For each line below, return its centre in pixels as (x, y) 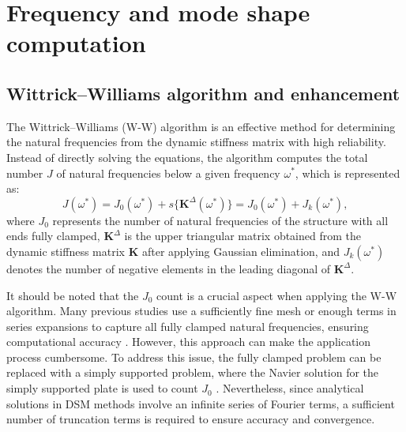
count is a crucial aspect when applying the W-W (277, 295)
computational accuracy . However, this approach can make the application (189, 342)
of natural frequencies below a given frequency (168, 173)
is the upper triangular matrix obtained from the (242, 236)
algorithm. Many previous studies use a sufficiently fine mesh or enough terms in (201, 311)
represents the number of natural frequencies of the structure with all (220, 220)
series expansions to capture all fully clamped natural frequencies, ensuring (188, 326)
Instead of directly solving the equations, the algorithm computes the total (187, 157)
